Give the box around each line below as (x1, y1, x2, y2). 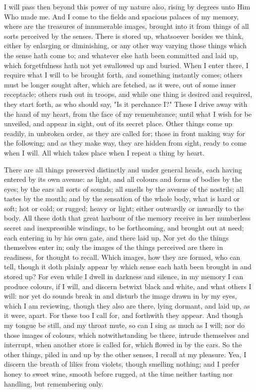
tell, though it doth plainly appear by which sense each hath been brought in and (4, 261, 252, 272)
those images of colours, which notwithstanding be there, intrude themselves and (4, 329, 250, 340)
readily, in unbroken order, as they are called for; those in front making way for (4, 128, 245, 138)
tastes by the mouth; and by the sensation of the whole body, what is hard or (4, 193, 240, 204)
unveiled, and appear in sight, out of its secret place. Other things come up (4, 118, 233, 129)
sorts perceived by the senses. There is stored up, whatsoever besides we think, (4, 30, 244, 41)
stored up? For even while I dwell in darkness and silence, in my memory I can (4, 271, 244, 282)
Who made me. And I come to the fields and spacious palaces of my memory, (4, 11, 239, 21)
